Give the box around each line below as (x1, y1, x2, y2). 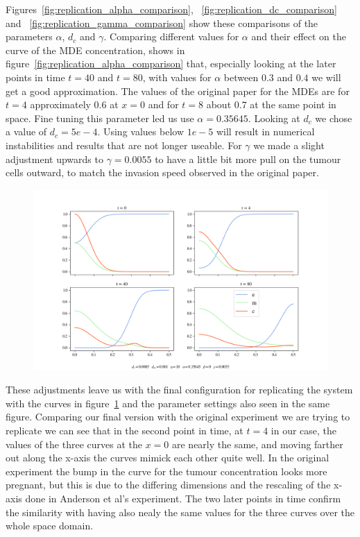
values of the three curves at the (6, 436, 142, 451)
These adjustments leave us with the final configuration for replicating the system (6, 382, 353, 397)
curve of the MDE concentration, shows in (6, 42, 185, 57)
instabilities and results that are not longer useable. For (6, 137, 242, 152)
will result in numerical (216, 124, 315, 139)
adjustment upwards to (6, 151, 103, 166)
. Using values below (97, 124, 184, 139)
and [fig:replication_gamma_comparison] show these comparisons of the (6, 15, 318, 30)
